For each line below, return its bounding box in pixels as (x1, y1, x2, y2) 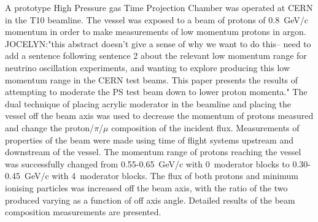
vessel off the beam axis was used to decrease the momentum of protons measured (5, 109, 314, 122)
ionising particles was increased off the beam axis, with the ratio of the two (5, 181, 288, 194)
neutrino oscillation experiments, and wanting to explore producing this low (5, 61, 290, 74)
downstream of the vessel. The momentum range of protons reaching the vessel (5, 145, 301, 158)
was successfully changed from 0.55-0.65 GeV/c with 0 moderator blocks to (5, 157, 290, 170)
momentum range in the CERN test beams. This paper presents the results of (5, 73, 298, 86)
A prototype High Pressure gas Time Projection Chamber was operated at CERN (5, 1, 313, 13)
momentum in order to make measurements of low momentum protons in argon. (5, 25, 306, 38)
